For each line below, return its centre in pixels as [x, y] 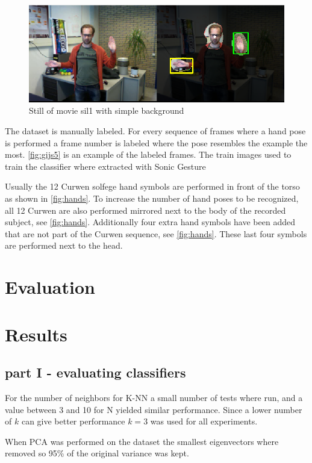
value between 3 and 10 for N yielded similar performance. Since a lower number [154, 409]
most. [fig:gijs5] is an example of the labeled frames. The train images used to [148, 154]
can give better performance [73, 421]
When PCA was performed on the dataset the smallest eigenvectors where [142, 441]
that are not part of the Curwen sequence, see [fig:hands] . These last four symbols [156, 233]
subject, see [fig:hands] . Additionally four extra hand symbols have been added [150, 222]
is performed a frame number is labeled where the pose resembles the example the [156, 142]
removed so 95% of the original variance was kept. [97, 453]
